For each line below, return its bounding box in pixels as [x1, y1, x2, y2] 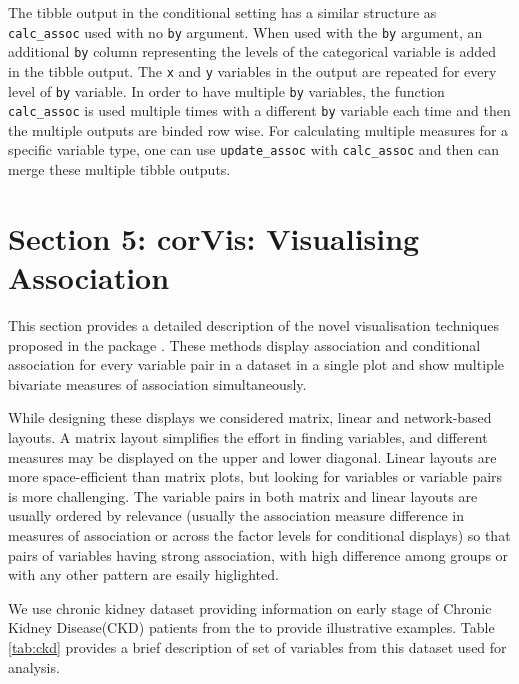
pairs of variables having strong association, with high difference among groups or [8, 544, 509, 565]
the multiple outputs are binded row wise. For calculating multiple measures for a [8, 119, 509, 140]
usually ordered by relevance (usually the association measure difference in [8, 505, 464, 526]
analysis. [8, 656, 60, 677]
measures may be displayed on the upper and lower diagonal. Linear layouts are [8, 446, 497, 467]
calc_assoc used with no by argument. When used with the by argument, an [8, 21, 483, 42]
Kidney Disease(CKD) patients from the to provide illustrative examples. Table [8, 617, 495, 638]
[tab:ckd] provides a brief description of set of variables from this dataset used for [8, 636, 507, 657]
